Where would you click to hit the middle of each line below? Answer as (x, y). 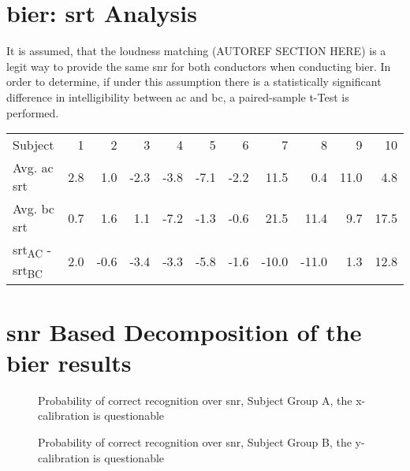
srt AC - (32, 251)
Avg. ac (33, 168)
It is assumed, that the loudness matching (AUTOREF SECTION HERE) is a (196, 51)
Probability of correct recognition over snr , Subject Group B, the (195, 441)
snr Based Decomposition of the (184, 331)
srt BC (28, 271)
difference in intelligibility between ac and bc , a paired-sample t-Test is (178, 96)
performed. (33, 112)
